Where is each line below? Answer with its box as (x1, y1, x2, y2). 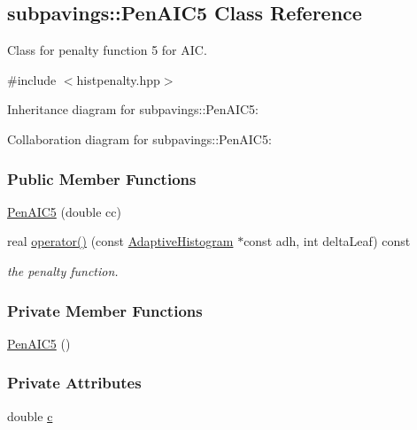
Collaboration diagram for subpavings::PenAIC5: (7, 129, 272, 148)
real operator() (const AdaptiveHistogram (7, 232, 234, 250)
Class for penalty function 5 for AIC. (7, 41, 207, 59)
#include (7, 70, 57, 88)
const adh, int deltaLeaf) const (243, 232, 411, 250)
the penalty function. (7, 261, 119, 280)
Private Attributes (7, 372, 142, 394)
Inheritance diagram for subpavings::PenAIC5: (7, 100, 259, 119)
